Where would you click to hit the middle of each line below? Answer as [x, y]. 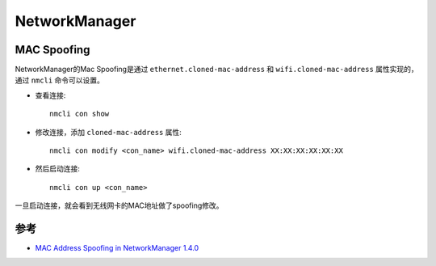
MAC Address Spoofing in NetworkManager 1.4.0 [117, 248]
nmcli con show [80, 114]
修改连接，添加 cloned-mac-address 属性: [108, 132]
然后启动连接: [58, 169]
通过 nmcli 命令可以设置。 [60, 80]
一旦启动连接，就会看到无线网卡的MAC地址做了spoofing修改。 [119, 205]
